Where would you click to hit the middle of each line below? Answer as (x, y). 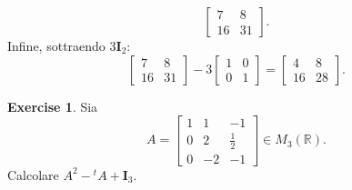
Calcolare (33, 174)
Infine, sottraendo (56, 45)
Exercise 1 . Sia (53, 106)
